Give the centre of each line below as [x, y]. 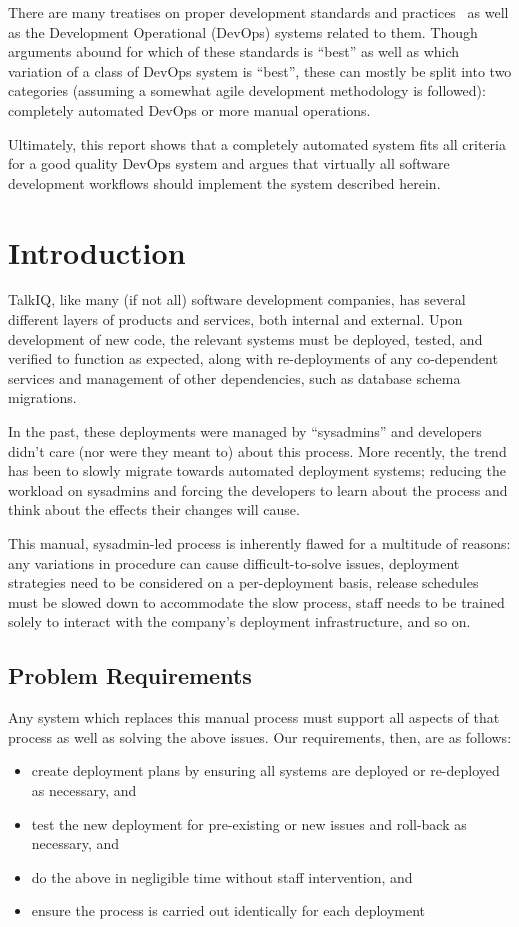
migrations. [42, 397]
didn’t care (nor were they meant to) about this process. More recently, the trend [257, 450]
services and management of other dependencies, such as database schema [234, 377]
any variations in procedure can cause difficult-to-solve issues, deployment [234, 562]
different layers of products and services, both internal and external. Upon [235, 319]
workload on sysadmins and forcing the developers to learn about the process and [258, 489]
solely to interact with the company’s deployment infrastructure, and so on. [239, 621]
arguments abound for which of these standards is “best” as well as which [234, 51]
